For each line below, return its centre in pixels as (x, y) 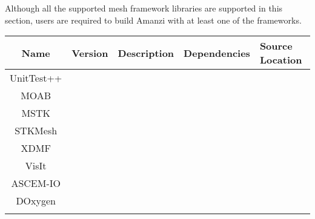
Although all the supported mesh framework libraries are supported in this (144, 8)
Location (281, 60)
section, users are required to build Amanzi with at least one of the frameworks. (153, 20)
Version (90, 53)
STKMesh (36, 131)
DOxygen (36, 201)
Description (146, 53)
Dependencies (217, 53)
